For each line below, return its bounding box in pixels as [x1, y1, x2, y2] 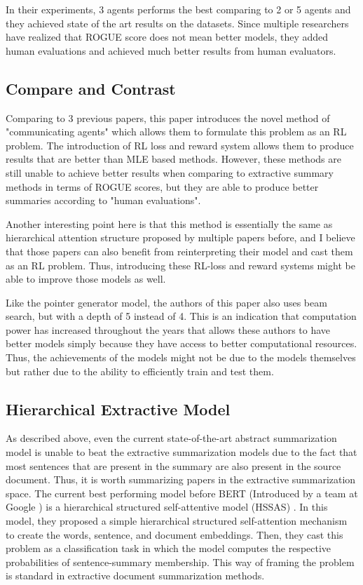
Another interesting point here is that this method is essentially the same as [6, 216, 333, 231]
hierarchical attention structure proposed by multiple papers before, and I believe [6, 230, 355, 245]
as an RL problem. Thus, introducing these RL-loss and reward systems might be [6, 257, 355, 272]
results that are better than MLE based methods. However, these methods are [6, 152, 341, 166]
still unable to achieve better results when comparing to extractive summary [6, 165, 334, 180]
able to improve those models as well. [6, 271, 166, 286]
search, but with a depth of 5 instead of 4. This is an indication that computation [6, 309, 357, 323]
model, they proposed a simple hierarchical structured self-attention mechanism [6, 513, 348, 528]
